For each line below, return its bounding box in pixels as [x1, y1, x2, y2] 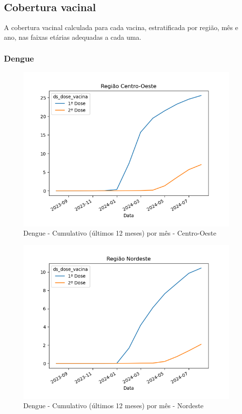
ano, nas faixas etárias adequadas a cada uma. [4, 32, 142, 42]
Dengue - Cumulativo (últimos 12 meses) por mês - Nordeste [23, 400, 204, 411]
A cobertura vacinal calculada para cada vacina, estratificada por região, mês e [4, 22, 238, 32]
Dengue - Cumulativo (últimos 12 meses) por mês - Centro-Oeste [23, 228, 217, 238]
